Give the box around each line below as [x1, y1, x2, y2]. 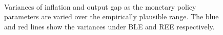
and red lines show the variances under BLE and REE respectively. [4, 21, 215, 31]
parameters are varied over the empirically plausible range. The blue [4, 11, 219, 22]
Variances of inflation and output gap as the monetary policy [4, 1, 196, 12]
